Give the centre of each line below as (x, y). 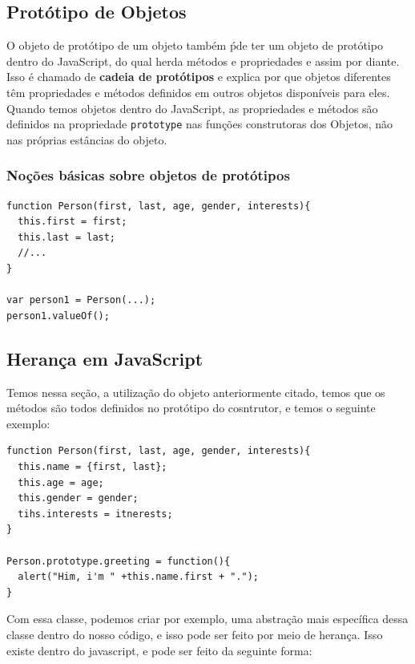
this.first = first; (73, 222)
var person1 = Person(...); (81, 300)
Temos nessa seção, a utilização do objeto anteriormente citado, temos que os (196, 392)
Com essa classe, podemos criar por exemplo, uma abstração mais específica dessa (207, 619)
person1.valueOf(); (58, 316)
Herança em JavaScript (105, 358)
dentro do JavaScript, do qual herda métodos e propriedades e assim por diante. (203, 61)
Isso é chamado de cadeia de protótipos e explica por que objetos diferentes (199, 77)
